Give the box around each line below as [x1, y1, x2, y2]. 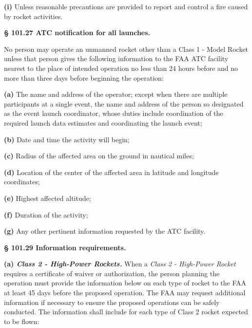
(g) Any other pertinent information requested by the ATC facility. [4, 226, 206, 236]
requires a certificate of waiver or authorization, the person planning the [4, 268, 220, 278]
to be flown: [4, 316, 39, 326]
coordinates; [4, 176, 40, 187]
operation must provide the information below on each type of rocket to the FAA [4, 278, 247, 288]
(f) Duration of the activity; [4, 209, 88, 219]
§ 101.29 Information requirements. [4, 242, 126, 252]
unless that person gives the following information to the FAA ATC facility [4, 53, 229, 64]
